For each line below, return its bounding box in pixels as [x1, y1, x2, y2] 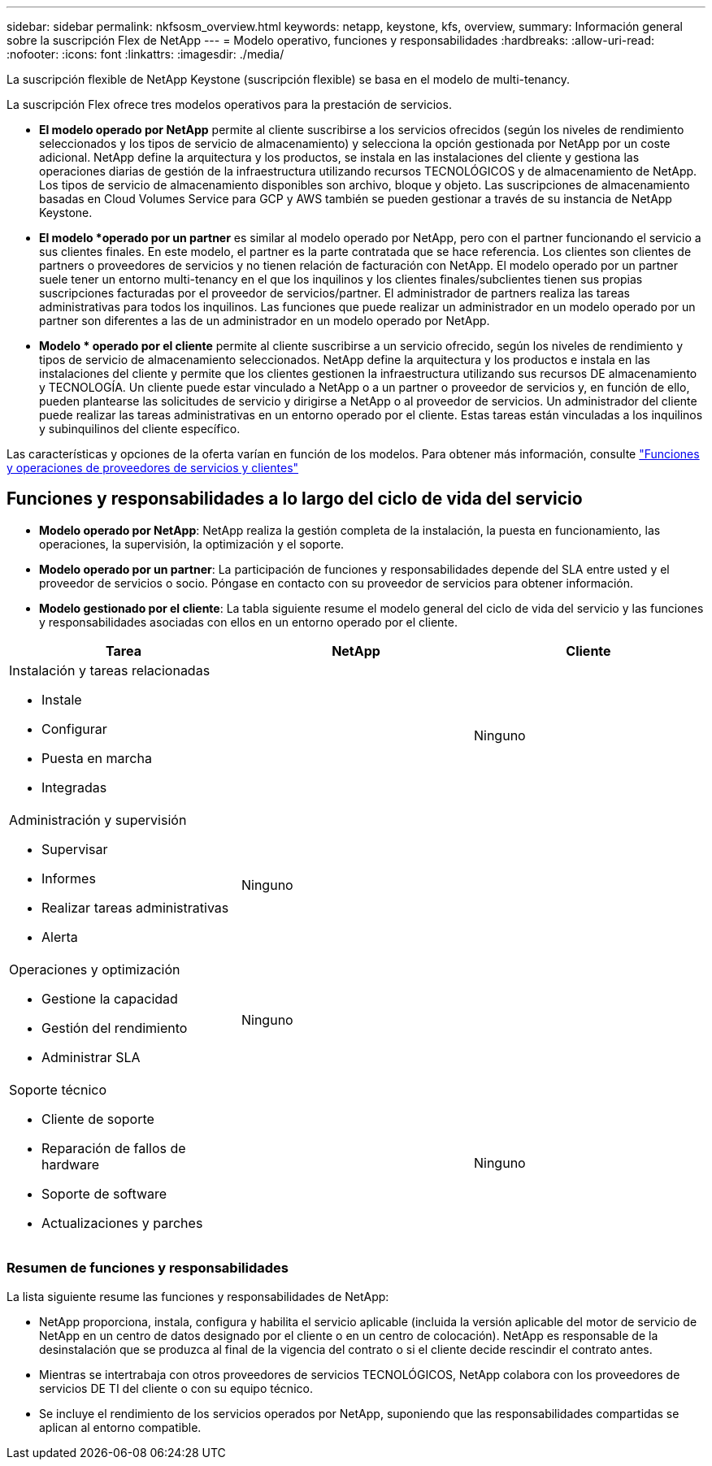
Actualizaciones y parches [41, 1214, 203, 1231]
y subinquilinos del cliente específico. [39, 422, 241, 436]
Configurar [41, 720, 107, 737]
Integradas [41, 779, 107, 796]
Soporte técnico [9, 1081, 107, 1098]
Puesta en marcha [41, 749, 152, 766]
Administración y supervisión [9, 811, 187, 828]
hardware [41, 1156, 100, 1173]
